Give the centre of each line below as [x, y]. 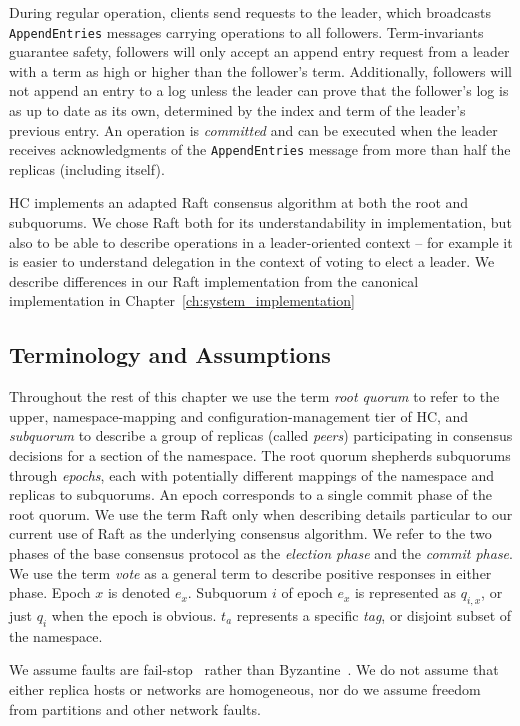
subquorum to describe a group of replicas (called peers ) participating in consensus [261, 435]
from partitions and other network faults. [135, 708]
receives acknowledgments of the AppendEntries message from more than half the [260, 149]
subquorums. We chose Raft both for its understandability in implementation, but [260, 222]
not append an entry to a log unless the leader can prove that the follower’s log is [259, 90]
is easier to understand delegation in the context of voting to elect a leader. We [252, 261]
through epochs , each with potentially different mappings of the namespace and [251, 474]
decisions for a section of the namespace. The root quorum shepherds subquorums [260, 455]
